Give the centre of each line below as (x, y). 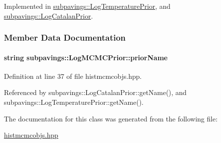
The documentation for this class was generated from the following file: (111, 118)
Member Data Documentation (65, 37)
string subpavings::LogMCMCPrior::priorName (86, 57)
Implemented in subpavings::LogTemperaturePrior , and (87, 6)
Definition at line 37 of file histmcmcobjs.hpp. (73, 76)
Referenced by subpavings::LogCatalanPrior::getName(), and (95, 92)
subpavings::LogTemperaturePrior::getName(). (74, 102)
